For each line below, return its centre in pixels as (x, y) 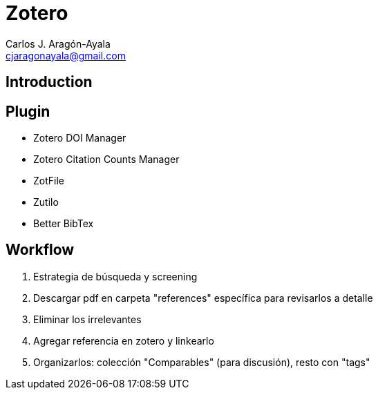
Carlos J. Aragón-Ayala (58, 44)
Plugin (28, 111)
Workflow (40, 250)
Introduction (49, 82)
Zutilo (46, 202)
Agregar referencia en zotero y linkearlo (124, 340)
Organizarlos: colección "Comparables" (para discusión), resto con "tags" (202, 362)
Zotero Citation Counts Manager (106, 160)
